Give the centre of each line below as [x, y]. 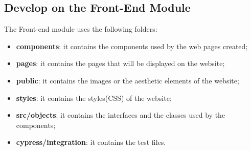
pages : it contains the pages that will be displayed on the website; [120, 63]
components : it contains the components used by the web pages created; [132, 46]
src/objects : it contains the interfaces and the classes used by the [121, 115]
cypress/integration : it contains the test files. [91, 142]
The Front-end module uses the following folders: [81, 29]
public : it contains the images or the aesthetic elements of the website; [128, 80]
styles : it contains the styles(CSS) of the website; [94, 98]
